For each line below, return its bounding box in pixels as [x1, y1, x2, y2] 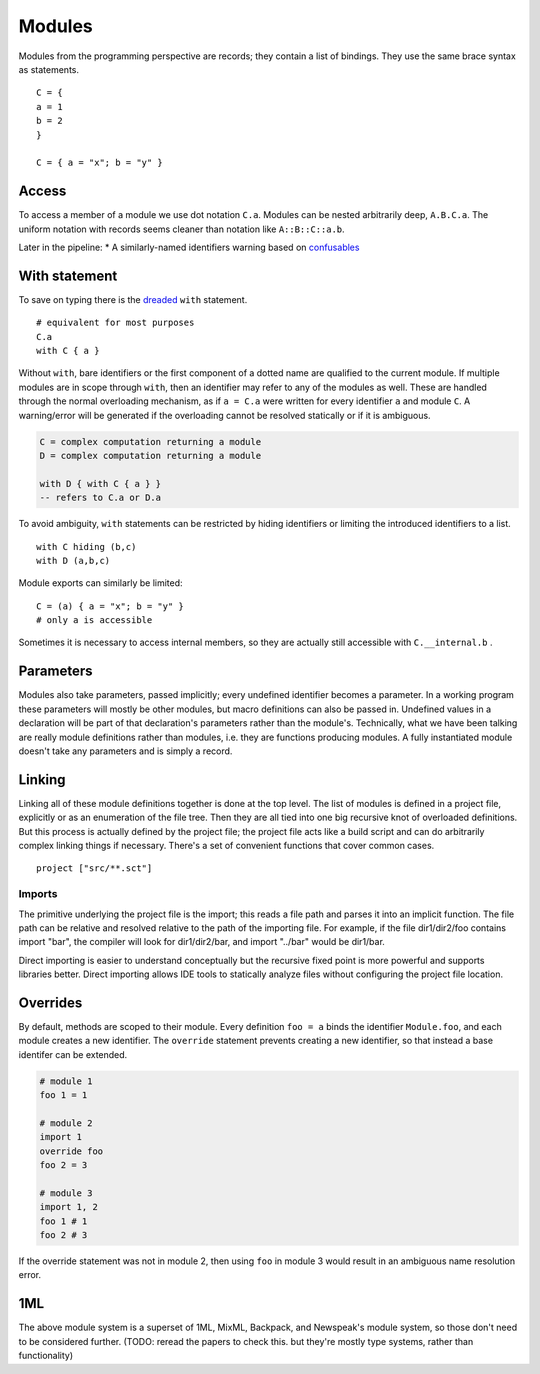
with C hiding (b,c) [36, 541, 137, 552]
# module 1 [39, 1075, 93, 1087]
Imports [18, 887, 58, 901]
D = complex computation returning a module [39, 450, 262, 461]
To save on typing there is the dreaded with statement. [18, 293, 248, 305]
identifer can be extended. [18, 1048, 128, 1060]
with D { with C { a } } [39, 478, 162, 489]
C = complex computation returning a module [39, 436, 262, 447]
